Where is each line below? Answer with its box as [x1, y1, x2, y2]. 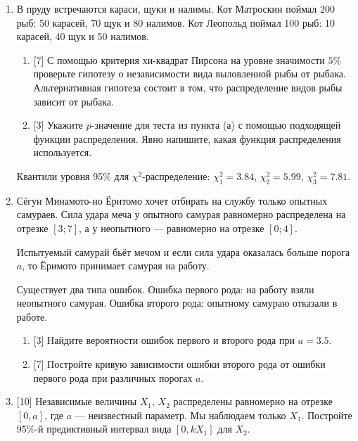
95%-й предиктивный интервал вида [16, 421, 172, 436]
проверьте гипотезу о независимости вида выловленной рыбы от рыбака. [33, 66, 346, 81]
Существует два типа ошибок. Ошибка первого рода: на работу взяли [16, 281, 314, 296]
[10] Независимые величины [16, 394, 137, 409]
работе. [16, 309, 48, 324]
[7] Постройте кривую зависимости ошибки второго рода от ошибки [33, 357, 326, 371]
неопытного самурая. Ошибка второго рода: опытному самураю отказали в [16, 295, 338, 310]
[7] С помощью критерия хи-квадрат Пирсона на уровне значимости [33, 52, 325, 67]
